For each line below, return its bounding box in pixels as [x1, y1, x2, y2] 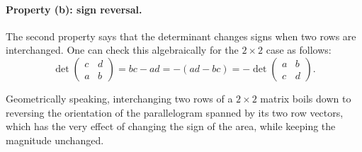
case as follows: [266, 42, 332, 57]
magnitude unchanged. [6, 132, 104, 147]
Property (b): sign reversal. [6, 1, 142, 16]
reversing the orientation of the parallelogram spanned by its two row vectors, [6, 105, 344, 119]
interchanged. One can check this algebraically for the [6, 42, 239, 57]
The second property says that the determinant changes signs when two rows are [6, 28, 356, 43]
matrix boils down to [260, 90, 351, 105]
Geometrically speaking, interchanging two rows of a [6, 90, 233, 105]
